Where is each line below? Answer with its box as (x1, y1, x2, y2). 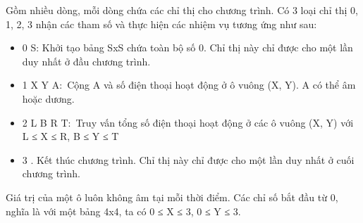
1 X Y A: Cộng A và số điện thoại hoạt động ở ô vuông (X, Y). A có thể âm (22, 77, 356, 92)
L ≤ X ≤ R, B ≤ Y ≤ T (22, 129, 119, 144)
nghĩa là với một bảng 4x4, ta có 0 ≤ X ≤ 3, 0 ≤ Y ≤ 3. (6, 203, 241, 218)
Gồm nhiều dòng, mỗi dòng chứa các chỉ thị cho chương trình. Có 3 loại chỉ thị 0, (6, 3, 358, 17)
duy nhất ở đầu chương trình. (22, 53, 151, 68)
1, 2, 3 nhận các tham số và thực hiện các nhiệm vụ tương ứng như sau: (6, 16, 317, 31)
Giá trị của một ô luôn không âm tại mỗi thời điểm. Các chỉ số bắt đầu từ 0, (6, 189, 338, 204)
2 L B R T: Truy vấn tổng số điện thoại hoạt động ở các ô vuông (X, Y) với (22, 115, 354, 129)
